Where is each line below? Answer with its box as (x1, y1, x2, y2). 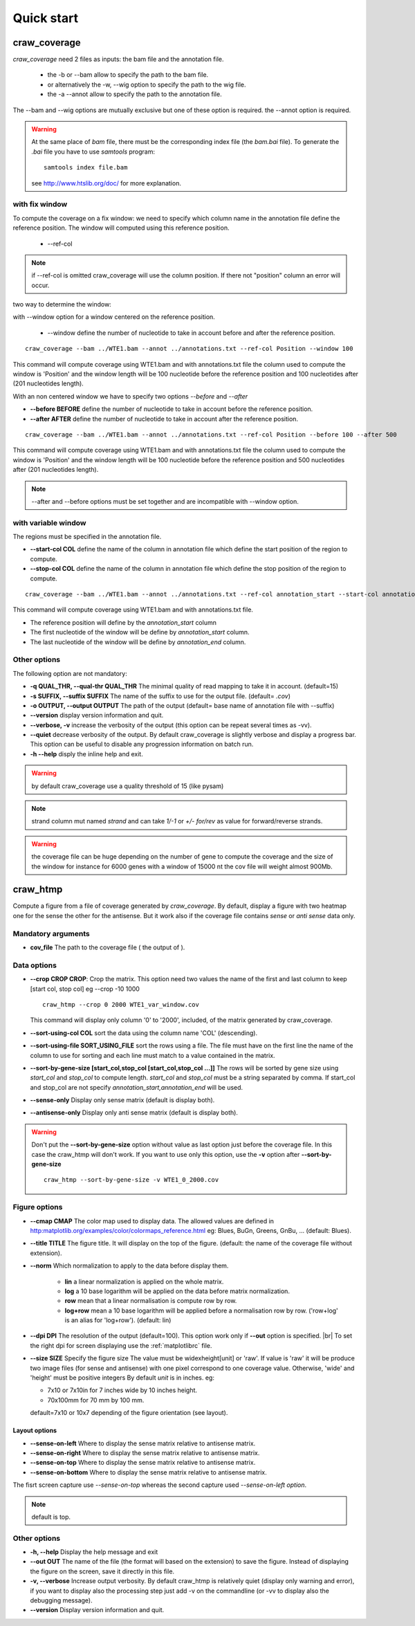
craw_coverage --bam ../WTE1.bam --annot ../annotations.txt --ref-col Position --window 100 (25, 345, 353, 353)
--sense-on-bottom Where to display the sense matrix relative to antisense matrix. (30, 1468, 268, 1477)
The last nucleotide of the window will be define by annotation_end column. (30, 637, 246, 646)
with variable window (12, 518, 86, 527)
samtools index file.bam (44, 163, 128, 172)
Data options (12, 960, 57, 970)
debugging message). (30, 1596, 93, 1605)
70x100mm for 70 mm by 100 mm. (47, 1396, 145, 1404)
